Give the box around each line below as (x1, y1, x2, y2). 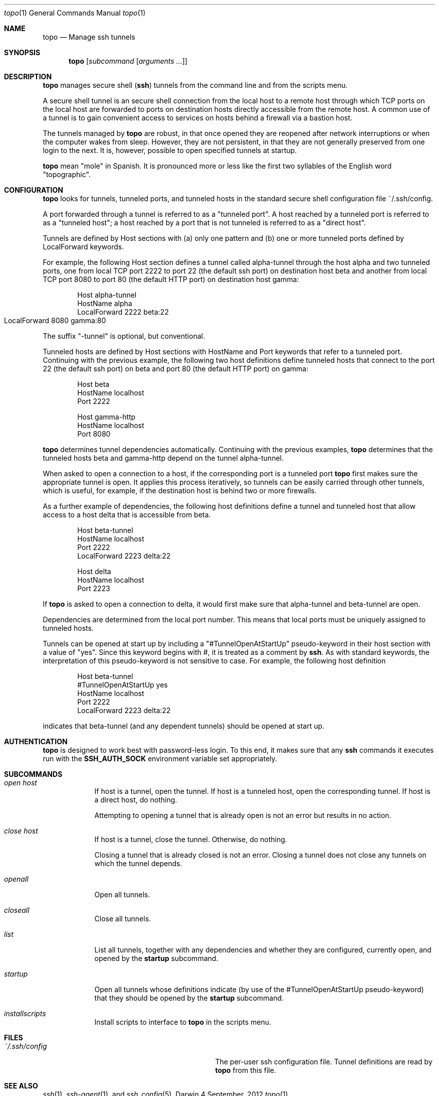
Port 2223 (77, 584, 110, 593)
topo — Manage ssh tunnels (43, 33, 135, 41)
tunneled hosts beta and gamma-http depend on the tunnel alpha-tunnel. (43, 454, 284, 462)
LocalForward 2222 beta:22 (77, 308, 169, 316)
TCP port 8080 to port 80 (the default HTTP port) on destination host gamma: (43, 275, 299, 284)
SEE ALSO (4, 1081, 38, 1090)
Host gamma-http (77, 413, 136, 421)
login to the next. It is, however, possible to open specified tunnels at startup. (43, 146, 297, 155)
